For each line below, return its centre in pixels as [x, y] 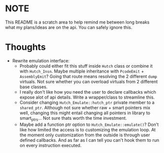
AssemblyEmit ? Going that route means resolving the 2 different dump [88, 76]
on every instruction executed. [50, 145]
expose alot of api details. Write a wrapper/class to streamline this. [87, 97]
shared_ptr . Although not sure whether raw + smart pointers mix [85, 107]
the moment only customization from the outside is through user [85, 135]
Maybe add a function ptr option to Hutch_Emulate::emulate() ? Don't [89, 124]
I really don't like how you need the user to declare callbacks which [88, 92]
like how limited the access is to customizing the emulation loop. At [88, 129]
